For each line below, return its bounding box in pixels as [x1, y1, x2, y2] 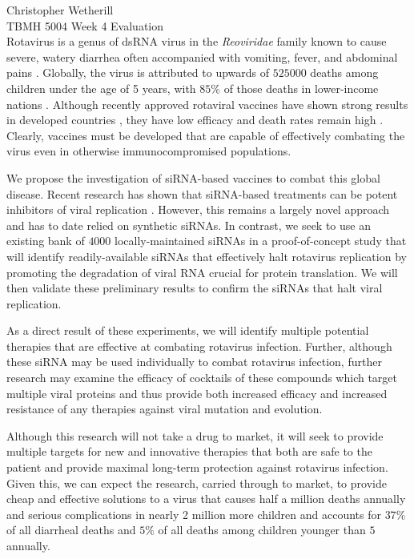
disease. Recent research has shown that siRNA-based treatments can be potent [6, 185, 398, 202]
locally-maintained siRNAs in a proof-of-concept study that [115, 232, 407, 249]
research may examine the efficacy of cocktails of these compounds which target [6, 369, 398, 386]
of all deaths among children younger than [158, 521, 366, 538]
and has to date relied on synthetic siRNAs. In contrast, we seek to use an [6, 216, 371, 233]
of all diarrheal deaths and [6, 521, 136, 538]
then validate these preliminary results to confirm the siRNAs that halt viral [6, 279, 383, 296]
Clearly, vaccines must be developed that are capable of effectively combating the [6, 127, 405, 143]
